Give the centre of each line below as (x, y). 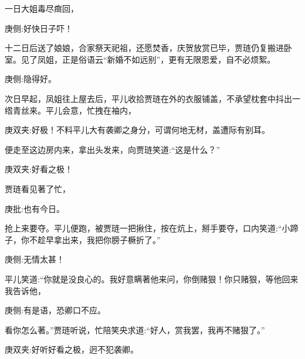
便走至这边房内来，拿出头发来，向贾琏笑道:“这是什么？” (113, 149)
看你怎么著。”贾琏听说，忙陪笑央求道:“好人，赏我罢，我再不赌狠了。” (135, 329)
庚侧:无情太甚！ (35, 259)
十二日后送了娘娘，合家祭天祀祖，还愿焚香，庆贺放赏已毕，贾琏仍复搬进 (144, 48)
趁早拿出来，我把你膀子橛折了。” (99, 239)
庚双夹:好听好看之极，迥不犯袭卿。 (72, 349)
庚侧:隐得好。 (30, 79)
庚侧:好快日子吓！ (39, 28)
